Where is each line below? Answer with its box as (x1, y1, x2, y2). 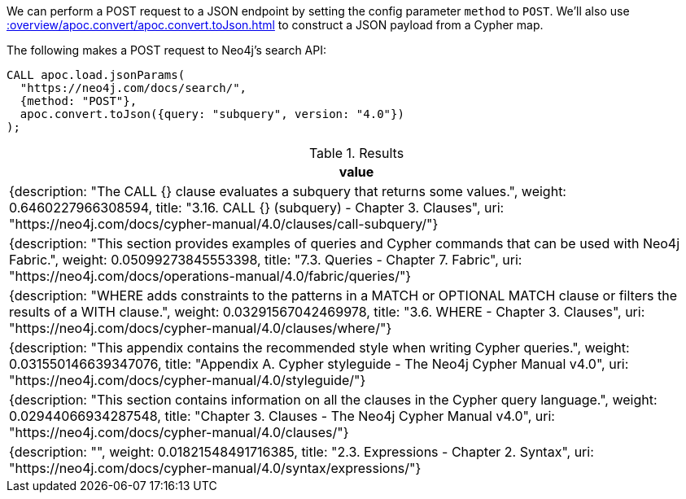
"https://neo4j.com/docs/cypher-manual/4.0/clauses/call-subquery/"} (9, 216, 439, 232)
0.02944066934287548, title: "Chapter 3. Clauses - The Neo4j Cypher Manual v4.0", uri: (9, 408, 555, 424)
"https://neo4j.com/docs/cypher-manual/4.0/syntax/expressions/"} (9, 460, 422, 476)
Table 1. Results (308, 145, 404, 161)
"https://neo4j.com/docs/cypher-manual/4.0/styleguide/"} (9, 372, 366, 388)
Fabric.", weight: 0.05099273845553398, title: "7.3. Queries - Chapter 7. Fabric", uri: (9, 252, 522, 268)
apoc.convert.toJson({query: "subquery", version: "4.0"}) (20, 107, 404, 120)
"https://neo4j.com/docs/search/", (20, 81, 247, 94)
